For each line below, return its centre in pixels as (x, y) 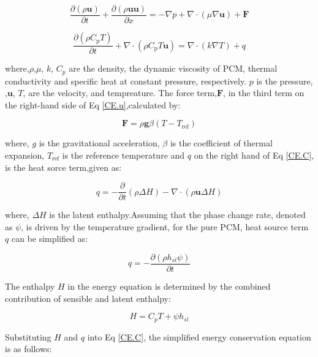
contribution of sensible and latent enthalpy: (88, 298)
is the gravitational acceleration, (99, 143)
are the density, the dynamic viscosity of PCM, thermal (173, 68)
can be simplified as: (50, 239)
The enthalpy (30, 286)
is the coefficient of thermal (221, 143)
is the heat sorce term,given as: (63, 167)
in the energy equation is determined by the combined (169, 286)
